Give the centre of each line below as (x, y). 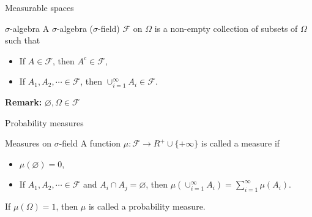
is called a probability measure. (147, 206)
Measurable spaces (39, 7)
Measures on (28, 143)
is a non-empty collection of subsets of (226, 28)
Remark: (24, 102)
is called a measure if (240, 143)
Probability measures (44, 122)
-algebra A (30, 28)
